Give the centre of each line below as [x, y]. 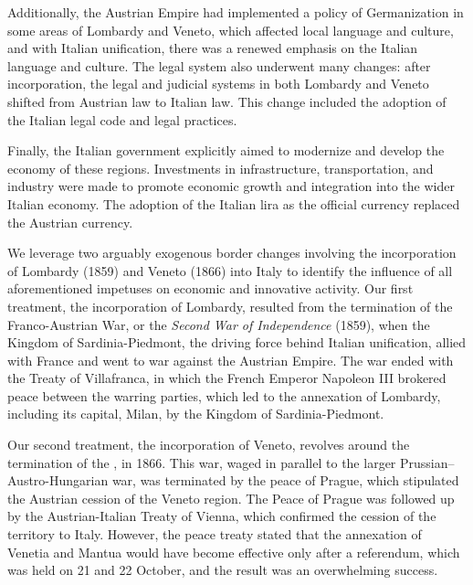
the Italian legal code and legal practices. [122, 119]
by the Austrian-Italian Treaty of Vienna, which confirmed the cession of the [222, 516]
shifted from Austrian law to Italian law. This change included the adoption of [227, 101]
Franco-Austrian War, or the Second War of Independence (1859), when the [219, 324]
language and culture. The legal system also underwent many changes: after [219, 65]
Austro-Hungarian [58, 480]
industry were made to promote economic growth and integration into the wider [231, 186]
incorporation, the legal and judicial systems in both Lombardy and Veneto [218, 84]
